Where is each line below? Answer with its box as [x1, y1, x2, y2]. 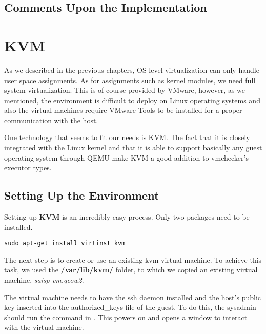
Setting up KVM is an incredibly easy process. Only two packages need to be [4, 211, 250, 222]
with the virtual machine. [4, 322, 84, 332]
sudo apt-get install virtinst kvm [4, 240, 126, 247]
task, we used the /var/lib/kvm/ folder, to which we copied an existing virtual [4, 264, 258, 275]
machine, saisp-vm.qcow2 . [4, 274, 84, 285]
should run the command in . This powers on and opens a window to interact [4, 311, 248, 322]
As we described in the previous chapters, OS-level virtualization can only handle [4, 64, 259, 75]
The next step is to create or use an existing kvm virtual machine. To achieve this [4, 254, 262, 265]
